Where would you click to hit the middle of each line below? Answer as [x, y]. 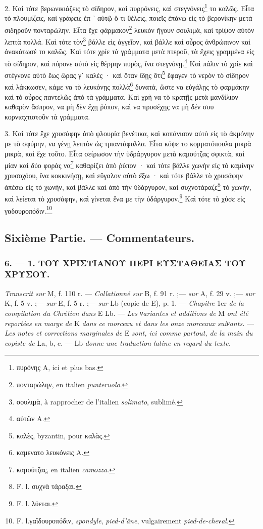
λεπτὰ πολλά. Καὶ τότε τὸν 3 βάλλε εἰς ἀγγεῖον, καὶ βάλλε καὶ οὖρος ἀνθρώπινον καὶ [128, 41]
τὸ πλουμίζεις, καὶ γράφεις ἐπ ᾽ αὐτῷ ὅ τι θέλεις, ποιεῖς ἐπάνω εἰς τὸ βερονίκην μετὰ [128, 18]
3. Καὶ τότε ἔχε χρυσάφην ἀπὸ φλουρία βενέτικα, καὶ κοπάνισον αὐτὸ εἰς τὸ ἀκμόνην [129, 133]
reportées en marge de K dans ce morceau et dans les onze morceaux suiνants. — [129, 323]
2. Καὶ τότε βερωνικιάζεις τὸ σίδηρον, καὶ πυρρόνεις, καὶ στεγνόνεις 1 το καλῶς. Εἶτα [129, 7]
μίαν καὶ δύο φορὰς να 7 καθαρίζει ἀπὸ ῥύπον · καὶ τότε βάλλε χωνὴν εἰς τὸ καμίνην [129, 164]
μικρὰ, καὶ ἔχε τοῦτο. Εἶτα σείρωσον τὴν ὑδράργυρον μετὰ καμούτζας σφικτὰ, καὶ [125, 153]
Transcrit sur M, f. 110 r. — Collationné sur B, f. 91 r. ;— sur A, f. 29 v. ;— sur [130, 293]
